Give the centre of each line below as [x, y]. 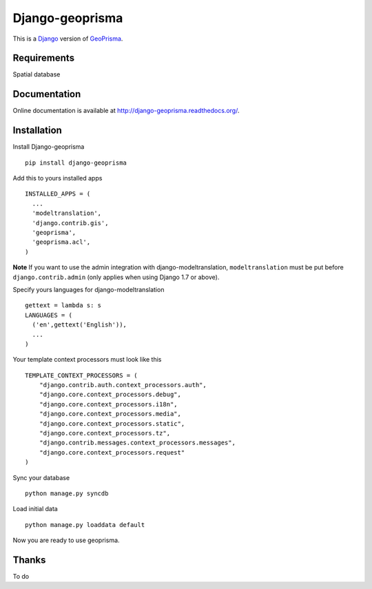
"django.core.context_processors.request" [112, 452]
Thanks [29, 560]
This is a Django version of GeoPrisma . [68, 39]
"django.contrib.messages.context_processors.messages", [137, 443]
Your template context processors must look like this [87, 360]
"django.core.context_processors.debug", [110, 395]
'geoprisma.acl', [61, 242]
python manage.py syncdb [67, 493]
